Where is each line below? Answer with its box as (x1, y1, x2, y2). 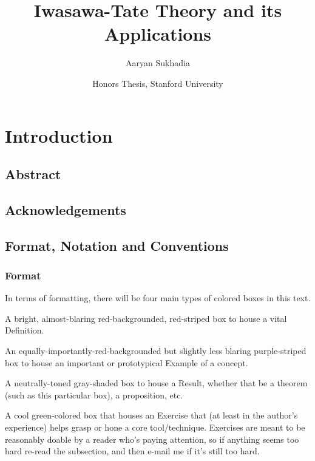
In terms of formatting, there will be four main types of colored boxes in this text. (5, 292, 311, 304)
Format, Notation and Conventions (5, 236, 229, 254)
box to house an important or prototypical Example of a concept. (5, 356, 248, 369)
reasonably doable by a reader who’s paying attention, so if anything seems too (5, 432, 299, 445)
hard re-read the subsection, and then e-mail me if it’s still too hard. (5, 445, 260, 457)
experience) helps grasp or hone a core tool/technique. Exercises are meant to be (5, 421, 305, 433)
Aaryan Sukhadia (126, 56, 190, 69)
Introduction (5, 123, 113, 148)
